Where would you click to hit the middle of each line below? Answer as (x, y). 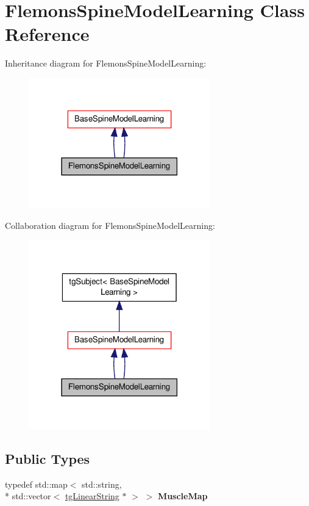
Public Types (48, 458)
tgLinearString (92, 496)
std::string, (102, 484)
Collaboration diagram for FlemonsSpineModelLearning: (110, 226)
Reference (47, 34)
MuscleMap (183, 496)
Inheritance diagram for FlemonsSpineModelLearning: (106, 63)
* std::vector (28, 496)
